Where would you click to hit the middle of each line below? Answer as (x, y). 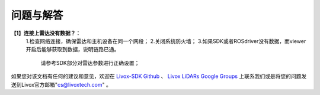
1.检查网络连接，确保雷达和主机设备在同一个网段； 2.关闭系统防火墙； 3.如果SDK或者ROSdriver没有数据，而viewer (166, 41)
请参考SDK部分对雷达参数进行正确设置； (90, 63)
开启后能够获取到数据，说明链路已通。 (73, 50)
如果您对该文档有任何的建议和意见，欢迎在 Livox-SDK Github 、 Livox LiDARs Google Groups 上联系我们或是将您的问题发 (159, 76)
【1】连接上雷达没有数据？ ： (46, 33)
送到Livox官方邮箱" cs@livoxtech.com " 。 (61, 84)
